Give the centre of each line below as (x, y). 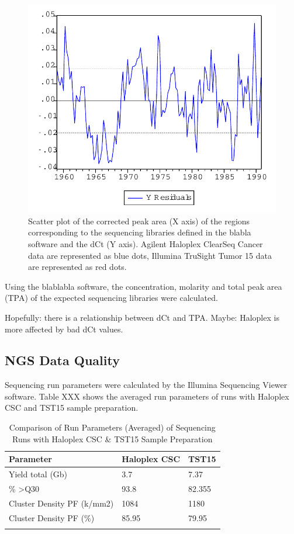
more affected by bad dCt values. (64, 329)
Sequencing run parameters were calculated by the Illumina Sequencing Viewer (146, 385)
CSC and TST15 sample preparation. (72, 408)
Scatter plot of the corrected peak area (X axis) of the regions (139, 221)
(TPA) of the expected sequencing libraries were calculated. (111, 298)
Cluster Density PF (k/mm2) (61, 503)
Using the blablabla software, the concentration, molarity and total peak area (143, 286)
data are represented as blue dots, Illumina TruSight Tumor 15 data (150, 255)
